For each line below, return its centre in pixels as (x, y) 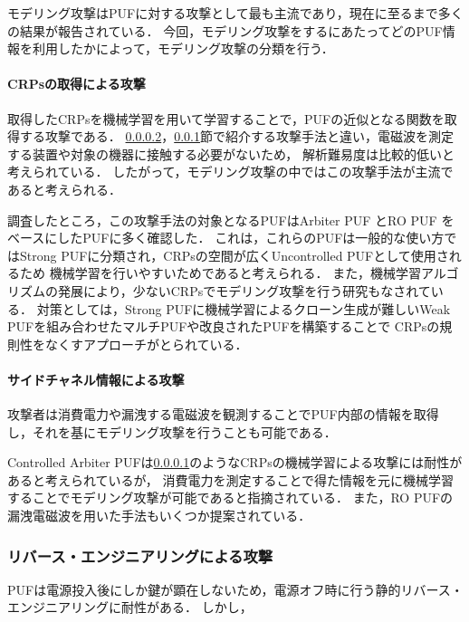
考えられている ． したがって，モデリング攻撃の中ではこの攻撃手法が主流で (230, 172)
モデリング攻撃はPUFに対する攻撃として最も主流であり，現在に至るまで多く (235, 13)
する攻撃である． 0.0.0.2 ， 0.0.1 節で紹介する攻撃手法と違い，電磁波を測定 (237, 136)
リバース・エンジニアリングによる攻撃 (140, 555)
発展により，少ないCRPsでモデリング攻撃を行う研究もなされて (244, 290)
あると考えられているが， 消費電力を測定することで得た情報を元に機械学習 (230, 479)
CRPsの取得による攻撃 (77, 84)
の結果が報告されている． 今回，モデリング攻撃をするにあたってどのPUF (225, 30)
